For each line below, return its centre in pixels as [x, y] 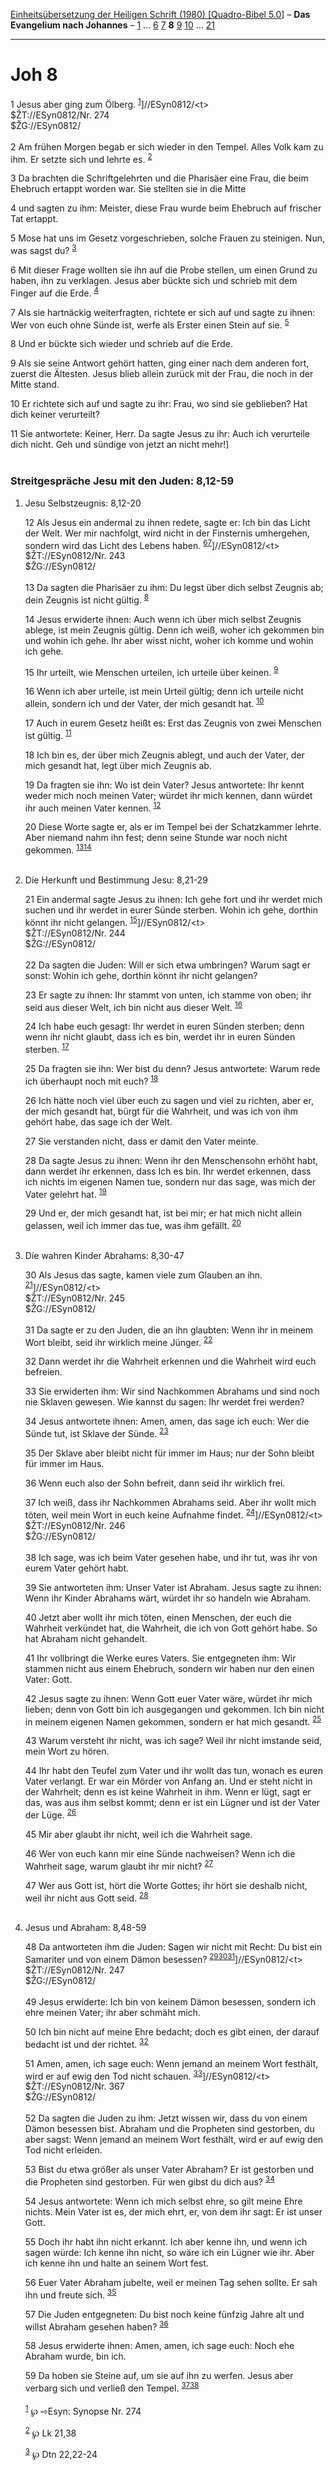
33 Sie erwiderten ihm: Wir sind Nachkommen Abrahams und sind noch [172, 1391]
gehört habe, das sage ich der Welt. [98, 1121]
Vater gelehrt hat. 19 [65, 1193]
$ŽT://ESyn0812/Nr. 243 [75, 556]
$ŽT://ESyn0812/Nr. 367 [74, 2086]
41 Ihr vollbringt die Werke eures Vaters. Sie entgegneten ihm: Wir [160, 1658]
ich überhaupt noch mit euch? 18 [91, 1080]
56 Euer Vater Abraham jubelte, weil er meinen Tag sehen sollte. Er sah [171, 2282]
